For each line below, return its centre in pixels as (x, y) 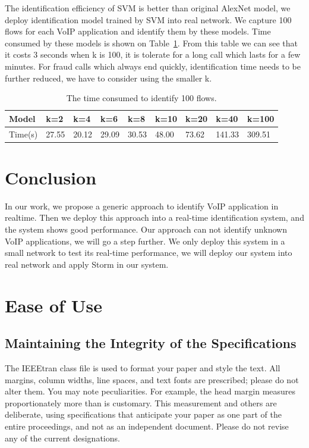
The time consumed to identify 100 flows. (141, 98)
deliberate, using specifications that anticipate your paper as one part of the (143, 414)
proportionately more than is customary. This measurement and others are (141, 402)
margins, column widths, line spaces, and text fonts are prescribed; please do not (152, 379)
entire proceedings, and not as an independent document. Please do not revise (147, 426)
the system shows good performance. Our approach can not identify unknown (146, 229)
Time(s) (23, 134)
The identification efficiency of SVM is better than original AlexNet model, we (148, 8)
